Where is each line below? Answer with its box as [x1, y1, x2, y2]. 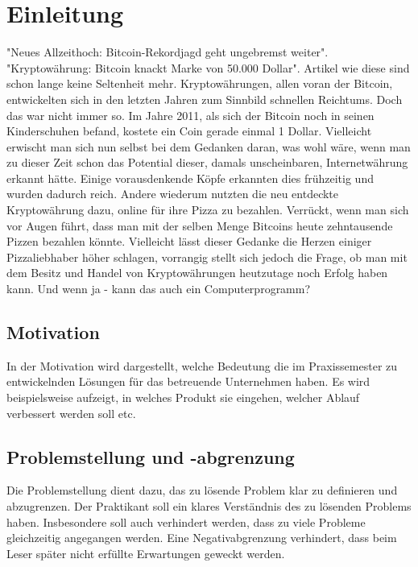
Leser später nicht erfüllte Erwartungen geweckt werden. [6, 544, 285, 561]
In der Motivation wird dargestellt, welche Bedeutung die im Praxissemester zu [6, 357, 398, 374]
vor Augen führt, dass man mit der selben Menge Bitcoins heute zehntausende [6, 217, 393, 234]
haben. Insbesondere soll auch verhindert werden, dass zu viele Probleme [6, 513, 366, 530]
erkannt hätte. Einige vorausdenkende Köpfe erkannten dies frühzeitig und [6, 169, 374, 186]
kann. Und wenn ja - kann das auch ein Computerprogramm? [6, 280, 311, 297]
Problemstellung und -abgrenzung [6, 444, 295, 469]
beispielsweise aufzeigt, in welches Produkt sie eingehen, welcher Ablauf [6, 389, 360, 406]
